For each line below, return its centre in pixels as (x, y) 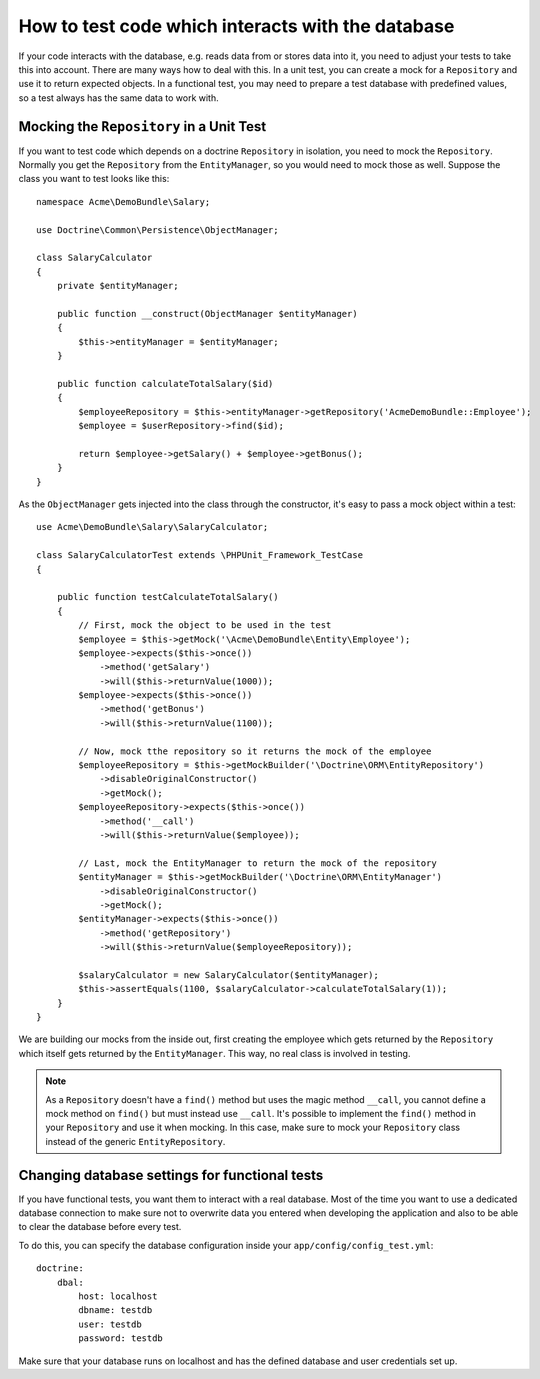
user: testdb (110, 1324)
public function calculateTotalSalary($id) (165, 383)
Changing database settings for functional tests (171, 1175)
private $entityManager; (117, 286)
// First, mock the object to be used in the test (205, 625)
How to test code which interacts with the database (236, 26)
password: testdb (121, 1338)
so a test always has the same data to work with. (118, 97)
